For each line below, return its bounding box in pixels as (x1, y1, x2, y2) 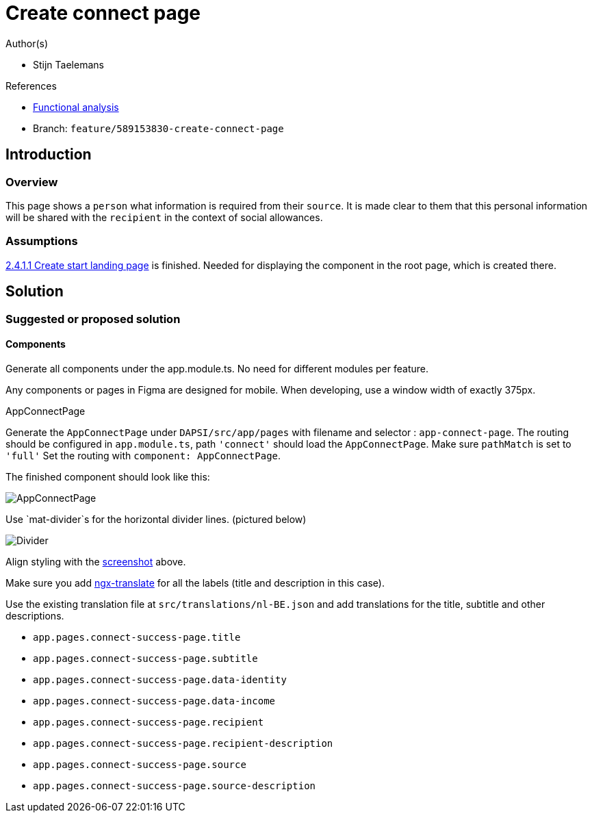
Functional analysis (33, 101, 119, 113)
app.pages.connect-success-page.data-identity (33, 674, 287, 685)
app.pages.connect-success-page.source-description (33, 780, 316, 791)
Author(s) (5, 37, 49, 49)
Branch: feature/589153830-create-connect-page (33, 122, 284, 134)
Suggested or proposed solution (5, 311, 181, 326)
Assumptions (5, 234, 78, 248)
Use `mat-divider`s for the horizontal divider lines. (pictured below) (5, 513, 307, 525)
